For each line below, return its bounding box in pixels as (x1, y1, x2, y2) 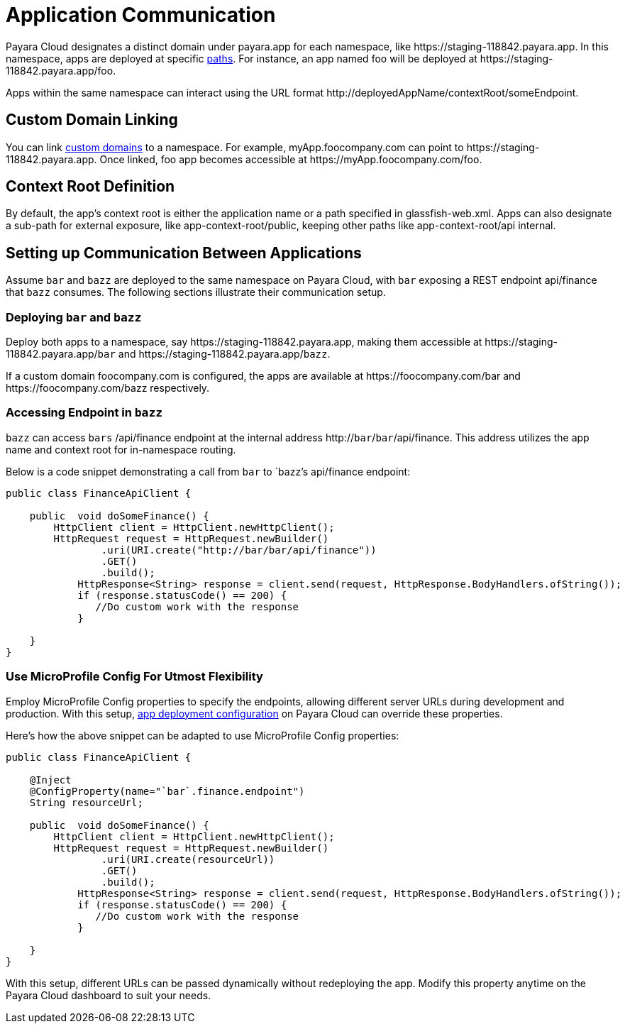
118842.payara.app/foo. (6, 64, 116, 77)
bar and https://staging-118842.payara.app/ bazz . (97, 348, 331, 361)
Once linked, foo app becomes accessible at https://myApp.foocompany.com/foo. (99, 153, 482, 165)
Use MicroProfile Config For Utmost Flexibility (6, 669, 263, 684)
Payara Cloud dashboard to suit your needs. (6, 989, 211, 1001)
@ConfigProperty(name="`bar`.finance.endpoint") (29, 785, 305, 797)
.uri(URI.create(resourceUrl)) (101, 853, 275, 865)
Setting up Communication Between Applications (6, 243, 362, 262)
